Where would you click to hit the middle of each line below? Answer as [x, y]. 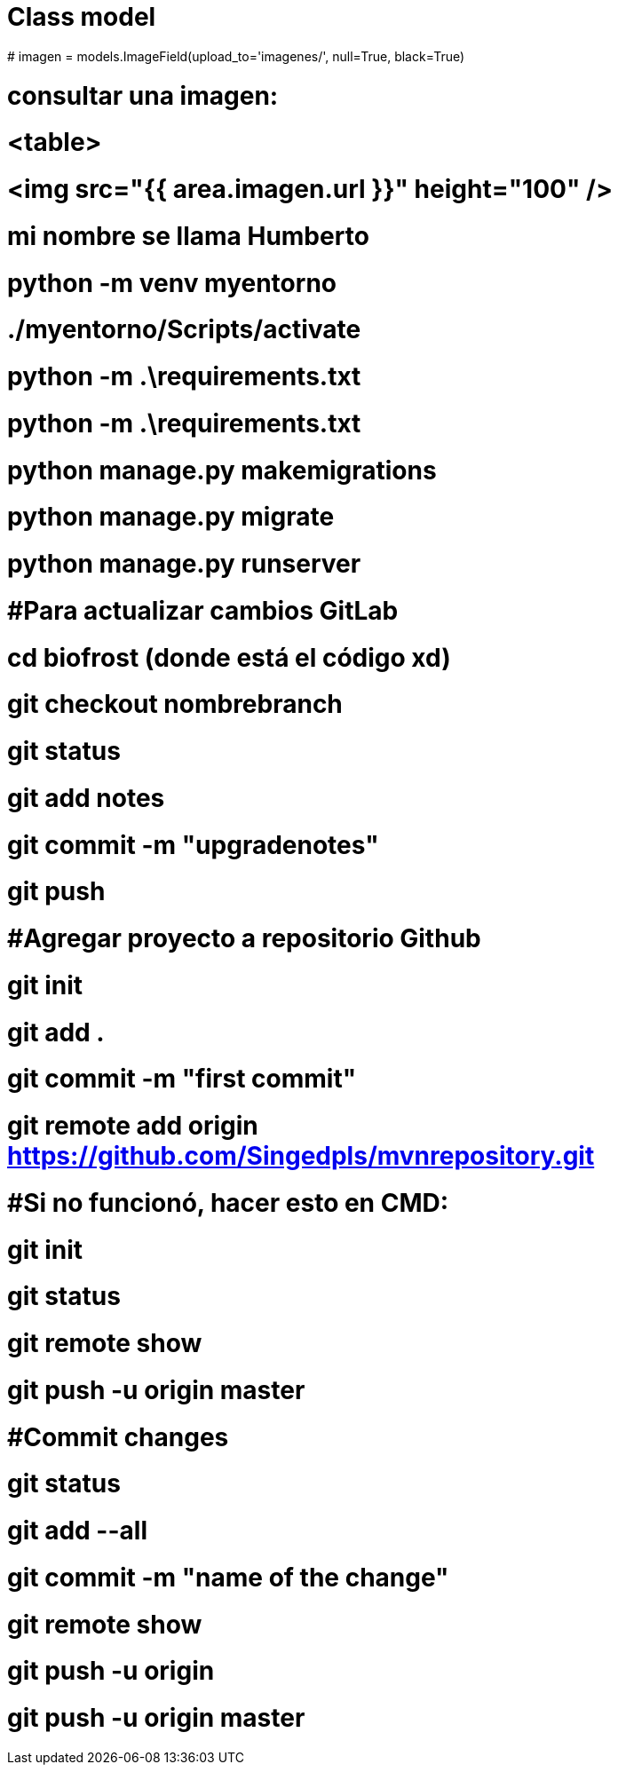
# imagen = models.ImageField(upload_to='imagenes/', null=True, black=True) [236, 56]
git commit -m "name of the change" [228, 1577]
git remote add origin [133, 1126]
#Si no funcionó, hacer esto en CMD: [228, 1202]
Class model [82, 17]
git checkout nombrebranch [175, 704]
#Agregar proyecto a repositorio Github [244, 938]
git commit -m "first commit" [182, 1079]
